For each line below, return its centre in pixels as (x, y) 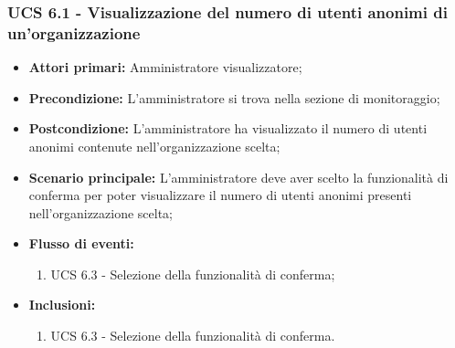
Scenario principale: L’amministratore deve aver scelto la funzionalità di (238, 177)
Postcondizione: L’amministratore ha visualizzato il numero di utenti (228, 128)
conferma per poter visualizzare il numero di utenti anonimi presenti (220, 195)
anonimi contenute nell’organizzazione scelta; (154, 146)
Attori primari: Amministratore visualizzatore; (165, 67)
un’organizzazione (74, 32)
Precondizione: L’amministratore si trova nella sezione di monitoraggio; (234, 97)
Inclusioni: (62, 305)
